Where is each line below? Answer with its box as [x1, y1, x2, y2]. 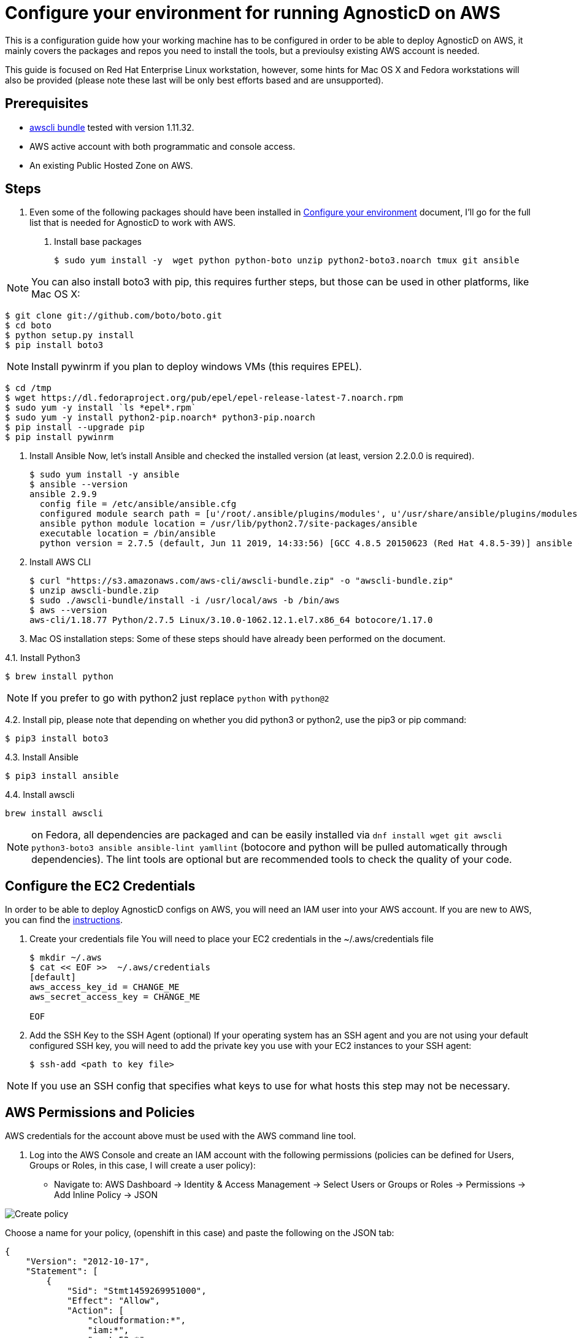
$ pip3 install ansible [5, 771, 119, 781]
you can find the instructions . [5, 915, 123, 926]
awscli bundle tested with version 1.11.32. [29, 122, 194, 133]
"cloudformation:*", [87, 1315, 186, 1326]
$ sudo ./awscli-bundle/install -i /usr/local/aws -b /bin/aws [29, 595, 340, 606]
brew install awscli [5, 808, 104, 819]
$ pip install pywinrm [5, 432, 114, 443]
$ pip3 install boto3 [5, 733, 109, 744]
